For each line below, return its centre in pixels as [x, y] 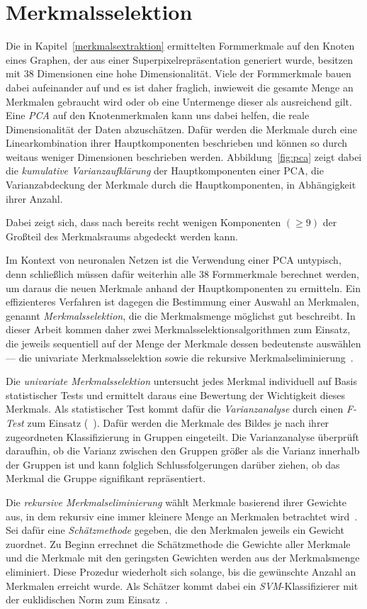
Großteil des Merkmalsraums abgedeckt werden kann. [122, 236]
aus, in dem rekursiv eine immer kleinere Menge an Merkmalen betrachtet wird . [182, 516]
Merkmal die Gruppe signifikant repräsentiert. [106, 478]
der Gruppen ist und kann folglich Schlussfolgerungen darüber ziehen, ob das [173, 464]
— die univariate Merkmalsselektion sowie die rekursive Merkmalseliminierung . [180, 357]
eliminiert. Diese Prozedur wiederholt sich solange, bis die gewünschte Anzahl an [181, 571]
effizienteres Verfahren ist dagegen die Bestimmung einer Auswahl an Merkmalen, [182, 302]
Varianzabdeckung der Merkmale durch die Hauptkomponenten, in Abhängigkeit [181, 185]
